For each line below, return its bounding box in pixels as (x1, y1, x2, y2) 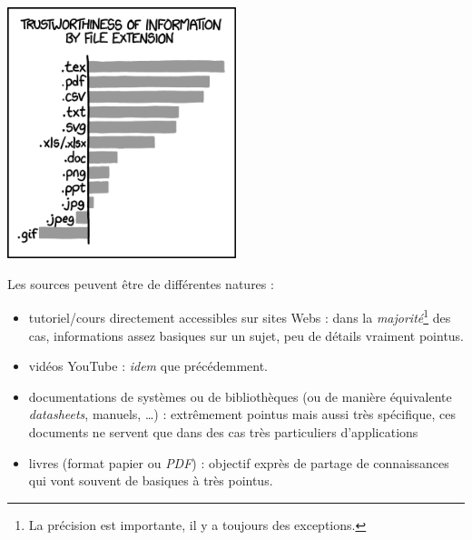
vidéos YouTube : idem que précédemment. (28, 356, 268, 375)
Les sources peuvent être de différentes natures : (7, 274, 274, 293)
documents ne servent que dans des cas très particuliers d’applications (28, 422, 418, 441)
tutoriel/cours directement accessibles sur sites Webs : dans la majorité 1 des (28, 305, 451, 326)
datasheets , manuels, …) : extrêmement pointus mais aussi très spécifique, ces (28, 405, 456, 424)
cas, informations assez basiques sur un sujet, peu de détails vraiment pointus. (28, 325, 465, 345)
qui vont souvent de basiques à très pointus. (28, 471, 273, 490)
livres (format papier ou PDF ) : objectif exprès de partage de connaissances (28, 453, 449, 472)
